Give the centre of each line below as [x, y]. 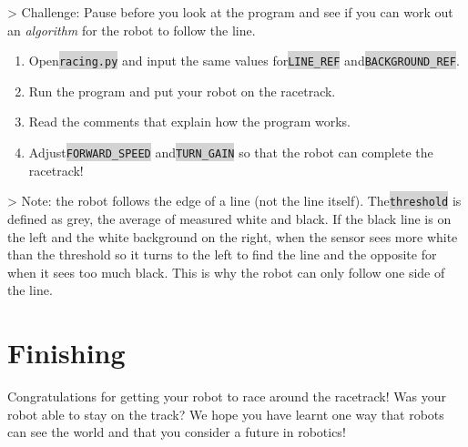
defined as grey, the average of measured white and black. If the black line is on [229, 218]
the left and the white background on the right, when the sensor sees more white [233, 236]
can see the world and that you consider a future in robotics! [177, 432]
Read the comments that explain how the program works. [189, 122]
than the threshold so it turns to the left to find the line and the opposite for [222, 254]
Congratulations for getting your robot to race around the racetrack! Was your [227, 396]
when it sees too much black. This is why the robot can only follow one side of [226, 272]
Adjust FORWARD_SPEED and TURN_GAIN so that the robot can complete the [231, 152]
